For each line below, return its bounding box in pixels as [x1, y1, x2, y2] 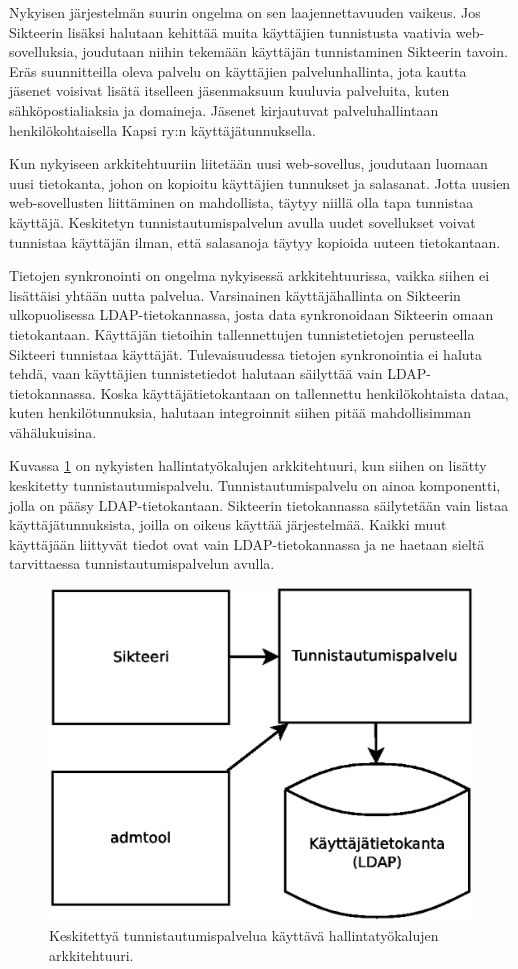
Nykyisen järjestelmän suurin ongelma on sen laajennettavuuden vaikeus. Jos [9, 2, 481, 22]
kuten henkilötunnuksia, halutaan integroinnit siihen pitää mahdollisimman [9, 402, 471, 423]
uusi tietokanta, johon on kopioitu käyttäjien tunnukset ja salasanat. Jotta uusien [9, 172, 511, 193]
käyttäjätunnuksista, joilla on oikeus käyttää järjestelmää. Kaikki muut [9, 514, 447, 535]
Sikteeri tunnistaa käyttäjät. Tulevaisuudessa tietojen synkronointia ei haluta [9, 343, 483, 364]
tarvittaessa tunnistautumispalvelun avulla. [9, 553, 275, 574]
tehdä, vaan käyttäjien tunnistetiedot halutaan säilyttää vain [9, 363, 383, 384]
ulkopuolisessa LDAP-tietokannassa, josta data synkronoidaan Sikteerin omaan [9, 304, 494, 325]
